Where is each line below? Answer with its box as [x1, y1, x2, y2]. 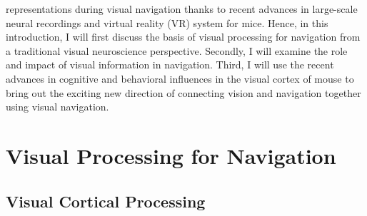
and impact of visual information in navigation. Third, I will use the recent [6, 57, 334, 72]
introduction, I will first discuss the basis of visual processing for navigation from [6, 29, 361, 44]
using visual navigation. [6, 99, 109, 114]
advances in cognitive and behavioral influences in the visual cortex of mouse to [6, 71, 354, 86]
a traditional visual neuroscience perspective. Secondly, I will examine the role [6, 43, 348, 58]
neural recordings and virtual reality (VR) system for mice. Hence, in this [6, 15, 328, 30]
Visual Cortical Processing [6, 190, 206, 212]
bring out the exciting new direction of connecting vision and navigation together [6, 85, 361, 100]
